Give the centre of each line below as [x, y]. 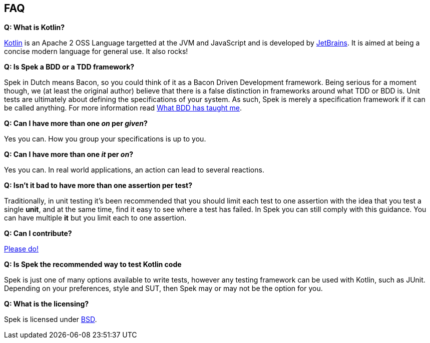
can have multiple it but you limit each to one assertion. [95, 218]
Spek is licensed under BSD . [51, 319]
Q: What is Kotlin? [35, 27]
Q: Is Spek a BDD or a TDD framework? [69, 67]
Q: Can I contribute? [38, 233]
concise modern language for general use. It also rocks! [96, 51]
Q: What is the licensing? [47, 304]
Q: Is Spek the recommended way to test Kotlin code [93, 264]
